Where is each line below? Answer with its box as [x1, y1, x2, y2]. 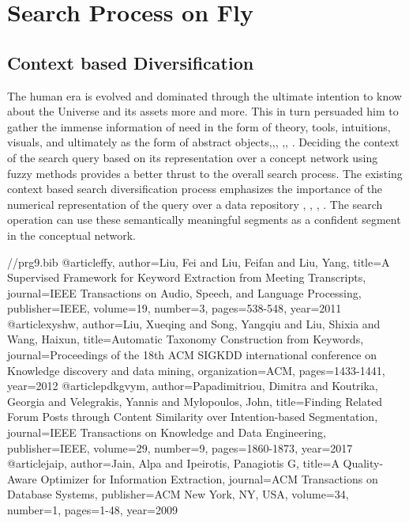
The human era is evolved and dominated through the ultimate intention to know [7, 87, 402, 104]
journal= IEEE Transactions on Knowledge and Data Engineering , [7, 424, 326, 441]
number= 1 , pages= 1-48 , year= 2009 [7, 502, 178, 518]
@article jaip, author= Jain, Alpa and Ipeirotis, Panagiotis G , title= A [7, 455, 340, 472]
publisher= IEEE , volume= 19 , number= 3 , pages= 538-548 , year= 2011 [7, 300, 342, 316]
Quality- [343, 455, 384, 472]
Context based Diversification [7, 50, 254, 74]
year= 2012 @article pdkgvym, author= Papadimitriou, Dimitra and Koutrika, [7, 377, 378, 394]
